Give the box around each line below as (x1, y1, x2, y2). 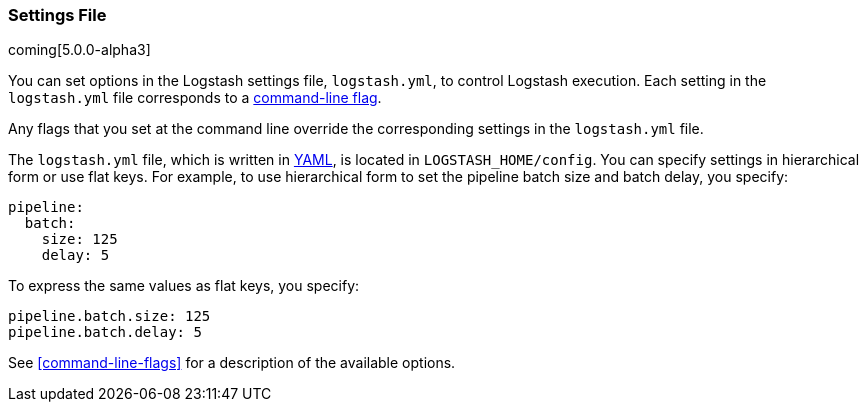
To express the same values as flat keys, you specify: (8, 277, 360, 295)
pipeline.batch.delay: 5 (8, 324, 202, 341)
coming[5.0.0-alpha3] (8, 41, 151, 59)
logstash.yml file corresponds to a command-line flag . (8, 89, 382, 107)
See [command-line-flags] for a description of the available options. (8, 354, 456, 372)
